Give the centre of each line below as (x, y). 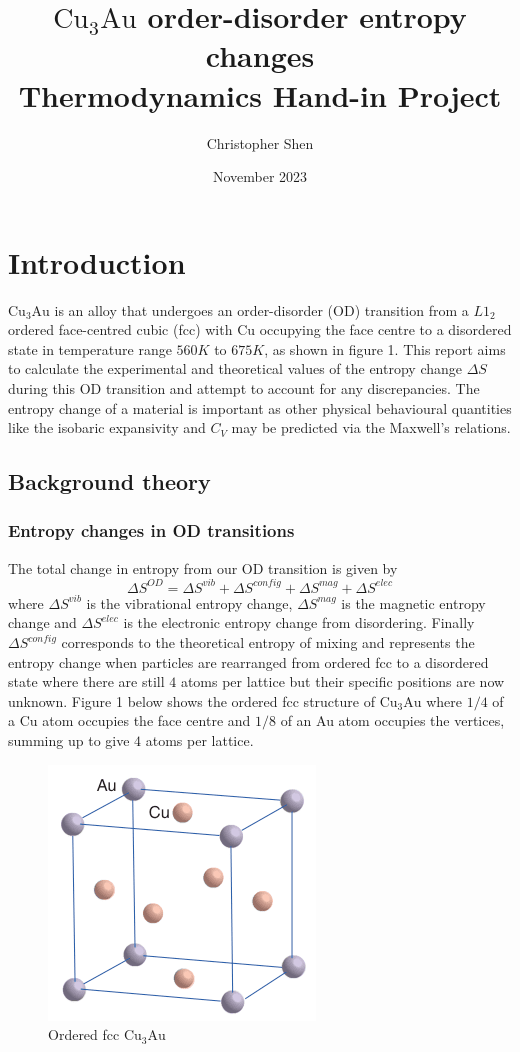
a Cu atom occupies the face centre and (129, 720)
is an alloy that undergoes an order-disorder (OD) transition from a (261, 309)
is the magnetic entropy (413, 602)
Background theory (109, 481)
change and (42, 622)
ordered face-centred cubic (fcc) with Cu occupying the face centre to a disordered (260, 329)
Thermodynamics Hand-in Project (260, 94)
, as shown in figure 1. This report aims (385, 348)
